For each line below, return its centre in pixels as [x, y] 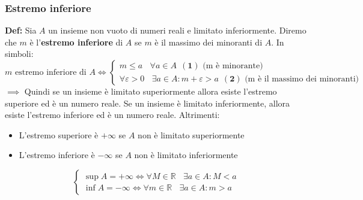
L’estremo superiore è [59, 134]
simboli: [19, 54]
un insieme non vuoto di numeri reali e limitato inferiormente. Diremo [177, 30]
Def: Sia [21, 30]
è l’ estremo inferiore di [76, 42]
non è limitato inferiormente [186, 155]
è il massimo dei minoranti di [209, 42]
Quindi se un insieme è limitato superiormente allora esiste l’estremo [151, 91]
